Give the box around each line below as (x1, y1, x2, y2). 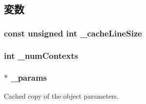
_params (11, 71, 47, 84)
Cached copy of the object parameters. (4, 90, 119, 101)
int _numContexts (4, 49, 78, 61)
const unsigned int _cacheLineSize (4, 27, 142, 39)
